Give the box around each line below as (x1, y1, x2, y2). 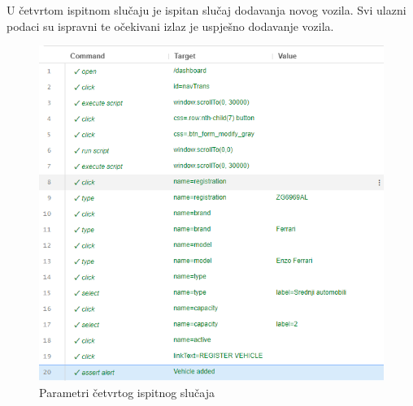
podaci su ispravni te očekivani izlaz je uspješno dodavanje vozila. (7, 17, 334, 34)
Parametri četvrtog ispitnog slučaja (39, 384, 215, 400)
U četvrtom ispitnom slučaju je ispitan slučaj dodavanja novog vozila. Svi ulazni (7, 2, 406, 18)
